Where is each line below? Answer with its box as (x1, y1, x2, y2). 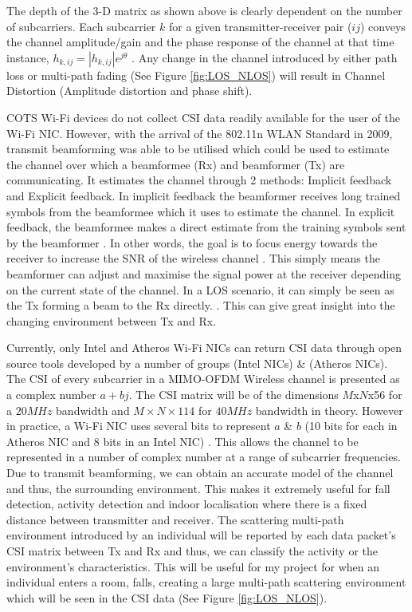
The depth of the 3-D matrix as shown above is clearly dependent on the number (6, 2, 402, 18)
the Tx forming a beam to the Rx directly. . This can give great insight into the (6, 297, 395, 314)
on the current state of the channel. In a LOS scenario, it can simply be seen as (6, 281, 394, 298)
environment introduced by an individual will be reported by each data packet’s (6, 527, 396, 543)
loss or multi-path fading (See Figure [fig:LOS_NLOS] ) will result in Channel (6, 66, 386, 83)
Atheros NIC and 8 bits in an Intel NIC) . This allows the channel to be (6, 432, 359, 449)
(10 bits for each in (304, 417, 398, 434)
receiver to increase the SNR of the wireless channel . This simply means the (6, 250, 380, 267)
